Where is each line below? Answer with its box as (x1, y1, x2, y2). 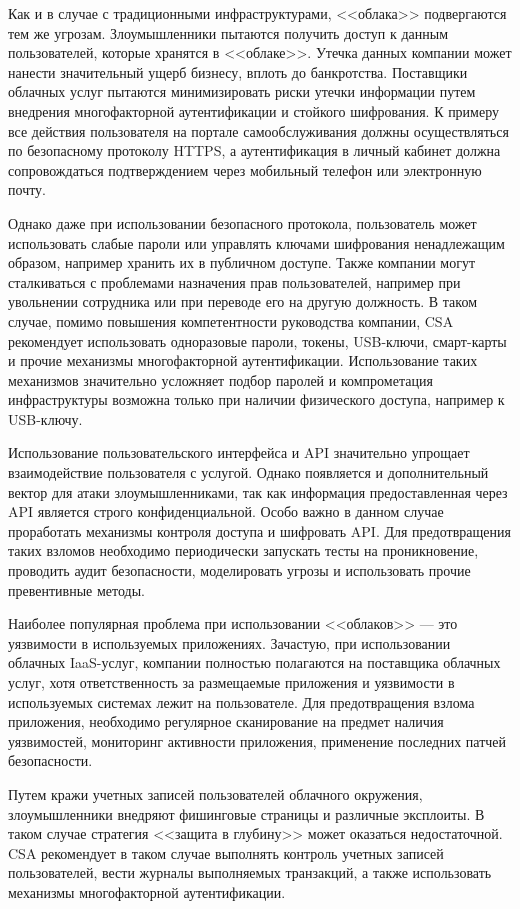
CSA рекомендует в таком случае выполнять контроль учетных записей (8, 842, 444, 863)
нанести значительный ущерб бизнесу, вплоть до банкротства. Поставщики (8, 61, 468, 82)
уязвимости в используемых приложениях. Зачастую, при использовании (8, 632, 451, 653)
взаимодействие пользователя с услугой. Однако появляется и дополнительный (8, 462, 489, 483)
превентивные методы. (8, 579, 145, 600)
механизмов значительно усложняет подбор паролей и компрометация (8, 369, 433, 390)
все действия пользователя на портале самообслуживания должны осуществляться (8, 120, 509, 141)
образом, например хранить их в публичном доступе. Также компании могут (8, 252, 476, 273)
